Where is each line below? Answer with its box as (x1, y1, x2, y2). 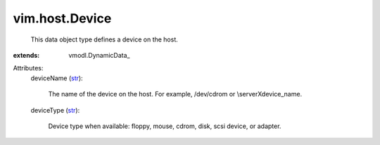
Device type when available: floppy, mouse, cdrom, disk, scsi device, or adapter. (48, 122, 281, 130)
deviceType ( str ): (30, 106, 80, 114)
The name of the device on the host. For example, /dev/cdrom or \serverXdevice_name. (48, 90, 303, 99)
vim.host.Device (13, 11, 112, 26)
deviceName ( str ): (30, 74, 84, 82)
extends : (13, 51, 40, 59)
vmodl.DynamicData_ (68, 51, 130, 59)
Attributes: (13, 64, 44, 72)
